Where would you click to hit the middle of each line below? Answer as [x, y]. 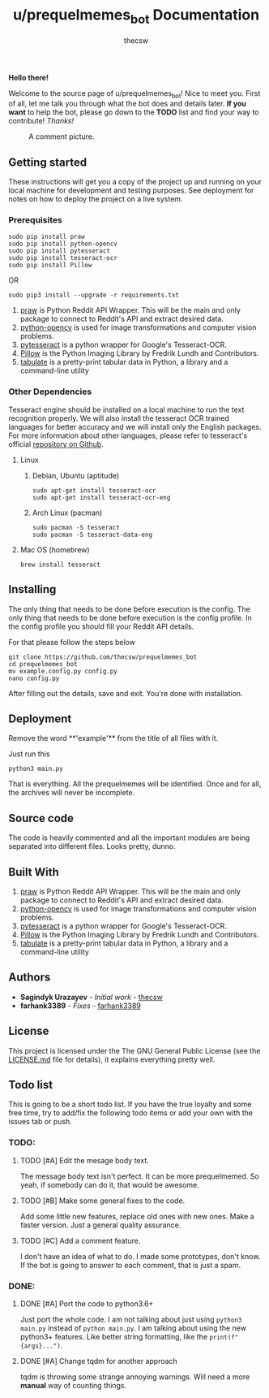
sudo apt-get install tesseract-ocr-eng [101, 497]
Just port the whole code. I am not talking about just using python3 [131, 1320]
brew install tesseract [60, 565]
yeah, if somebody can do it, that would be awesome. [110, 1184]
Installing [32, 589]
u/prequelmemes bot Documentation [136, 16]
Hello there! [28, 77]
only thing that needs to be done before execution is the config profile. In [130, 617]
